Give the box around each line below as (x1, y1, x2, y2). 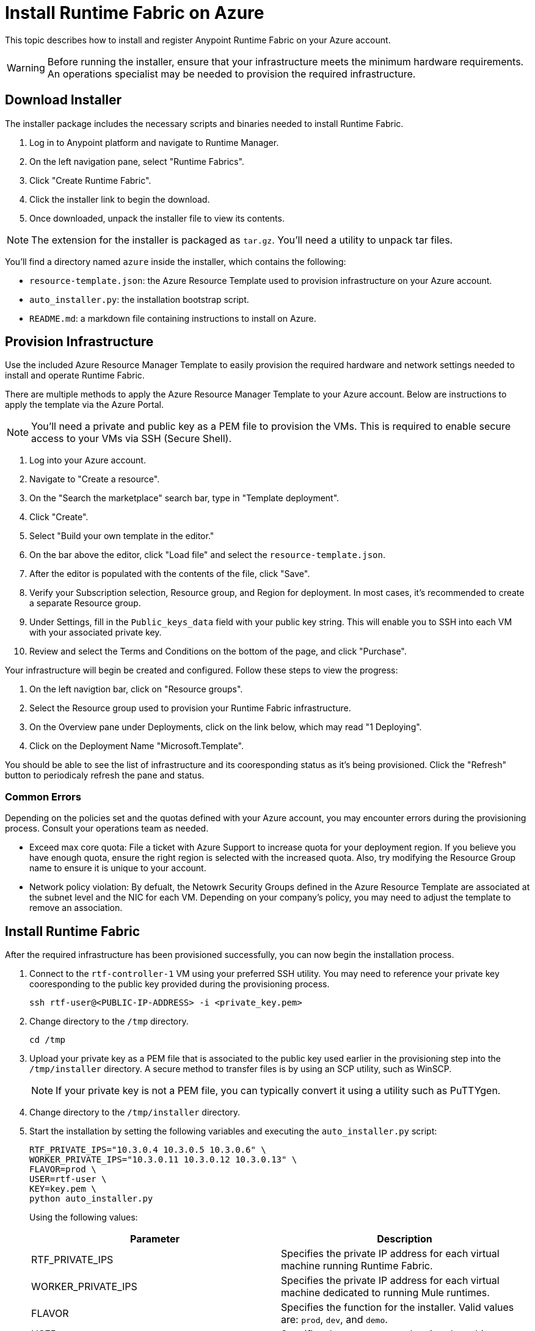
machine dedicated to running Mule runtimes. (281, 1286, 490, 1299)
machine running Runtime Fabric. (281, 1260, 433, 1272)
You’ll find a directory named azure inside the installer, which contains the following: (5, 256, 346, 267)
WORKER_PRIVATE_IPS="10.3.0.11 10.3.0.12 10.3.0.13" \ (29, 1155, 297, 1165)
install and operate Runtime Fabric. (5, 370, 145, 381)
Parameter (130, 1233, 180, 1246)
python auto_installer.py (29, 1194, 153, 1204)
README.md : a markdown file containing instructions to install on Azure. (29, 313, 316, 324)
